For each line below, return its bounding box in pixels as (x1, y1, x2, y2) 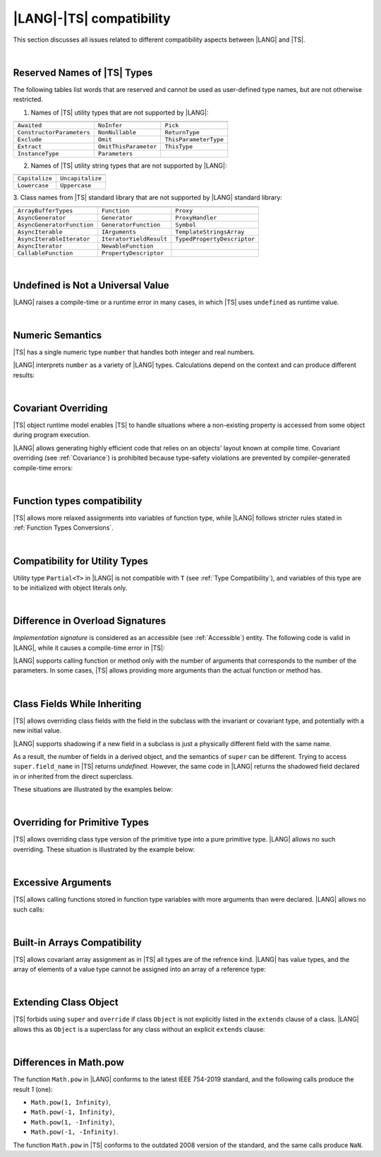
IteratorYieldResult (101, 235, 168, 243)
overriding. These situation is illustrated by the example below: (13, 845, 195, 854)
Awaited (17, 122, 42, 129)
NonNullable (97, 129, 137, 136)
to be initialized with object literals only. (13, 583, 128, 592)
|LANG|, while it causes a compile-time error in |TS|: (13, 644, 165, 652)
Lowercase (17, 182, 49, 190)
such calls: (13, 905, 45, 914)
